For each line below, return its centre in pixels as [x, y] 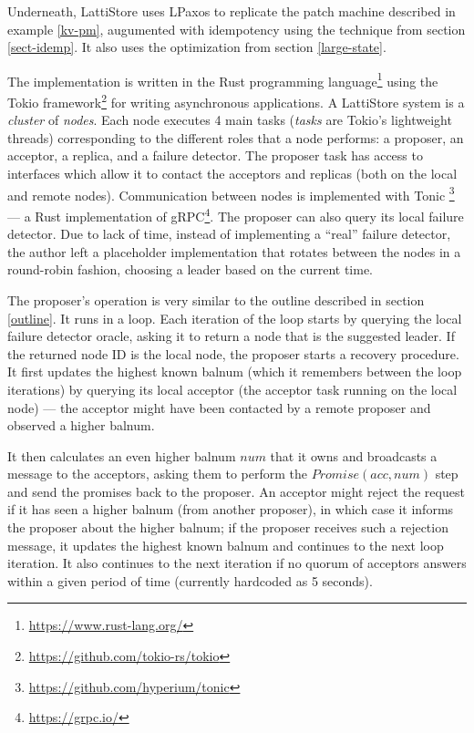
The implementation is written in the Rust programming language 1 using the [223, 79]
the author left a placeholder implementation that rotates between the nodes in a [234, 251]
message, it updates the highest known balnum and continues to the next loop [226, 545]
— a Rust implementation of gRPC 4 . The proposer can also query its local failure [236, 214]
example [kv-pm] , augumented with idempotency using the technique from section [237, 29]
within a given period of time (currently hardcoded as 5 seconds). [190, 580]
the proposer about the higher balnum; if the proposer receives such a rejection [228, 527]
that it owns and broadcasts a [354, 455]
